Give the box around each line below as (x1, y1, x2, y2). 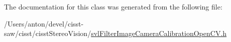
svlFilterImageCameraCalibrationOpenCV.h (91, 28, 227, 38)
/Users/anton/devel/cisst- (4, 18, 84, 28)
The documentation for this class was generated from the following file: (4, 1, 222, 11)
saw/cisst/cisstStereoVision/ (4, 28, 91, 38)
